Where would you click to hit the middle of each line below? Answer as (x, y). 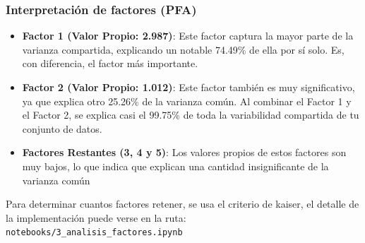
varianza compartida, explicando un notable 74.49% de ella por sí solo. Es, (183, 49)
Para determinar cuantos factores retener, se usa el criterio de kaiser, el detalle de (182, 204)
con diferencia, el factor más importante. (110, 63)
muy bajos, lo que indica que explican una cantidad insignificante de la (175, 166)
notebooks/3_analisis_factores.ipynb (94, 233)
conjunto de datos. (62, 128)
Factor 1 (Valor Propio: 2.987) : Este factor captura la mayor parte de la (188, 36)
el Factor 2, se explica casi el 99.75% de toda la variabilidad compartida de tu (191, 115)
